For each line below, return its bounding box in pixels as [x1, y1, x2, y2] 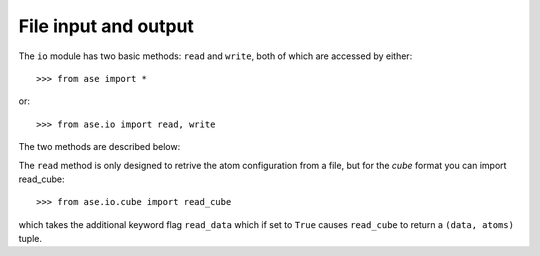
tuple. [18, 233, 43, 245]
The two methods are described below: [18, 141, 181, 153]
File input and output [18, 15, 195, 37]
